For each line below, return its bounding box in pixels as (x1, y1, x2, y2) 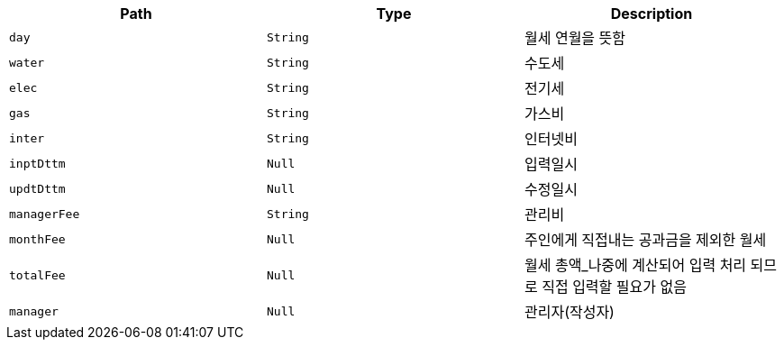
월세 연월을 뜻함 (524, 29, 626, 47)
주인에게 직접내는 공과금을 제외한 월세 (524, 231, 767, 249)
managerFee (9, 206, 80, 221)
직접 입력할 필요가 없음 (542, 278, 687, 296)
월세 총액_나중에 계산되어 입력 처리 (524, 256, 747, 274)
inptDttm (9, 156, 66, 170)
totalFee (9, 268, 66, 282)
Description (610, 5, 693, 23)
